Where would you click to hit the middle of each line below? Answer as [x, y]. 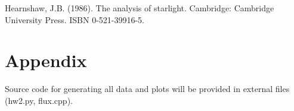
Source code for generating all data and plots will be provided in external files [147, 89]
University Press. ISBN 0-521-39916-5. [75, 19]
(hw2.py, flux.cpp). [39, 100]
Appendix [46, 60]
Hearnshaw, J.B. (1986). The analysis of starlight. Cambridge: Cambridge [140, 8]
